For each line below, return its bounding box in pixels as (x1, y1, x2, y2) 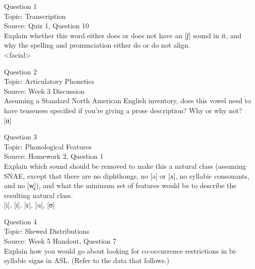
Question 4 (4, 216, 37, 226)
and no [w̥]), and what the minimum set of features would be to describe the (4, 180, 237, 191)
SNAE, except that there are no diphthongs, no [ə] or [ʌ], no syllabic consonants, (4, 170, 250, 181)
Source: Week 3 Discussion (4, 85, 85, 96)
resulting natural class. (4, 190, 73, 200)
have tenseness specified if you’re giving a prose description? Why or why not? (4, 105, 243, 115)
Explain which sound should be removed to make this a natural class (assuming (4, 160, 246, 171)
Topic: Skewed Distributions (4, 226, 89, 236)
